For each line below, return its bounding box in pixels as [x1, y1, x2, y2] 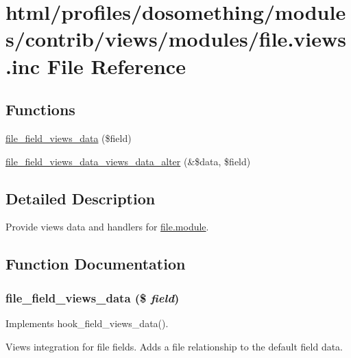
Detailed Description [5, 187, 156, 208]
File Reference [47, 51, 186, 80]
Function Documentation [5, 253, 186, 274]
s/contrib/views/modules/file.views [5, 25, 346, 53]
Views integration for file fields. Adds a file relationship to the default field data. [5, 339, 343, 353]
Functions [5, 99, 75, 120]
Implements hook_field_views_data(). [5, 315, 169, 330]
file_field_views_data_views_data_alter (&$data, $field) [5, 154, 251, 168]
